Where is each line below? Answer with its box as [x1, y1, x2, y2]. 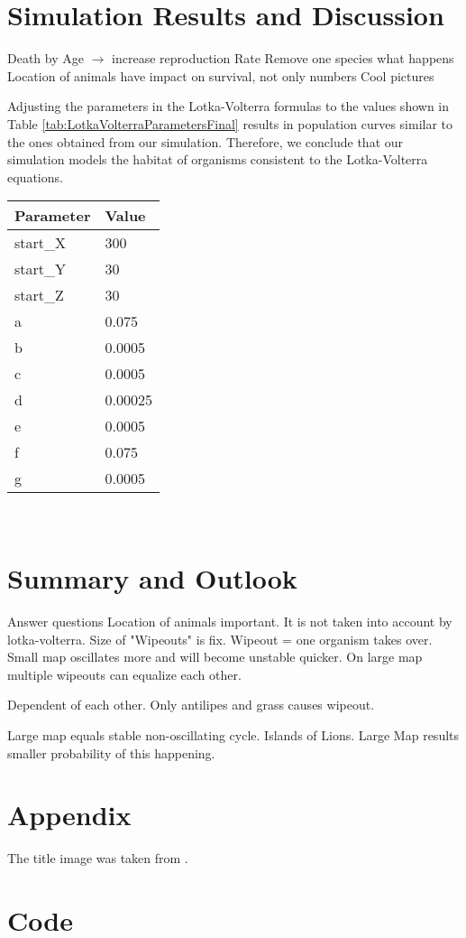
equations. [7, 167, 63, 186]
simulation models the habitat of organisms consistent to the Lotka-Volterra [7, 150, 428, 169]
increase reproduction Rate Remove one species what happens [112, 49, 454, 68]
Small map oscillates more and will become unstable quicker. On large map [7, 647, 423, 666]
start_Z [14, 284, 64, 306]
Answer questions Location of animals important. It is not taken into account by [7, 612, 452, 630]
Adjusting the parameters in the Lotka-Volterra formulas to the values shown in [7, 97, 449, 116]
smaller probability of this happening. [7, 743, 215, 762]
